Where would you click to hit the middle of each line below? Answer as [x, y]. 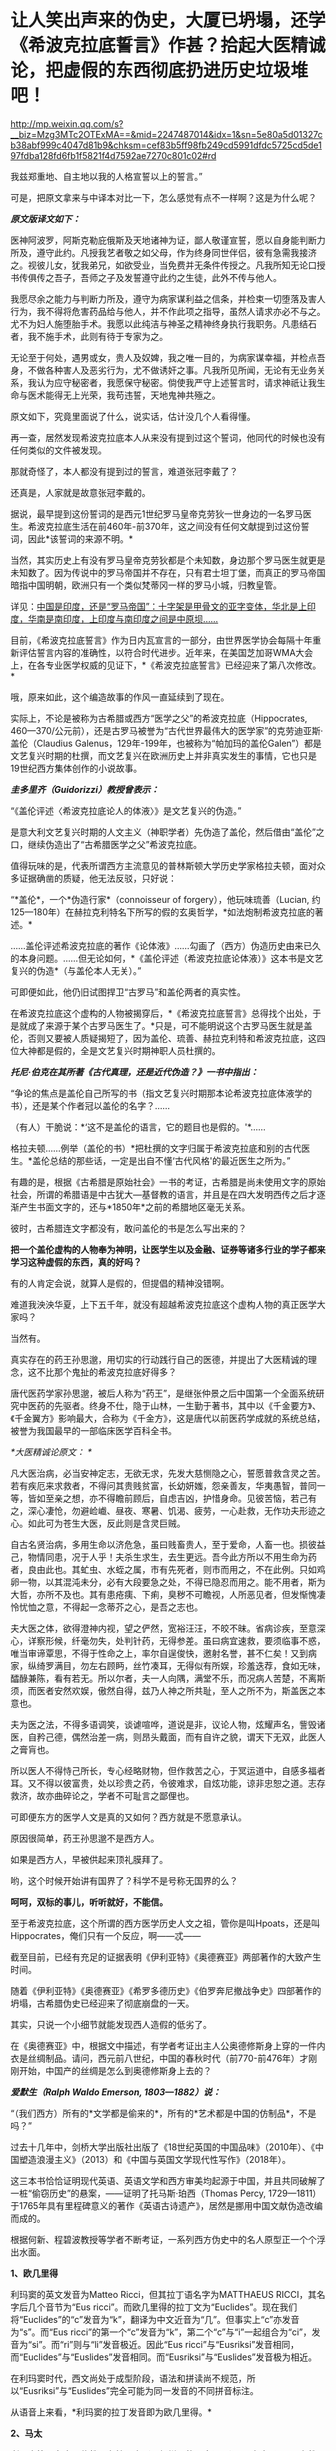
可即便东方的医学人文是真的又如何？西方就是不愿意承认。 [128, 1817]
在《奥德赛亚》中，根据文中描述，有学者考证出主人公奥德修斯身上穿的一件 [163, 2045]
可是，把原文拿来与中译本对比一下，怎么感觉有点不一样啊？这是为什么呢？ [163, 197]
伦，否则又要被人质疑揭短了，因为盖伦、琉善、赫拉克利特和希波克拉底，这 [163, 1038]
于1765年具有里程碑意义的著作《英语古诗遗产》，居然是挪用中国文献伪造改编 [166, 2205]
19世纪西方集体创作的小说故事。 [76, 768]
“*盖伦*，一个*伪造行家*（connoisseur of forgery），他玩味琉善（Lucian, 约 [165, 899]
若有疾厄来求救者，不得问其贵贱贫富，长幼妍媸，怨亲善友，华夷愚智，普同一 [168, 1485]
